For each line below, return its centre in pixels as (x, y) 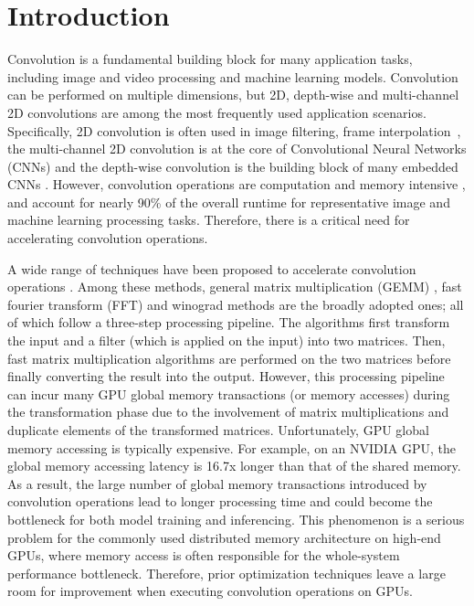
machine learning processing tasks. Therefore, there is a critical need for (209, 220)
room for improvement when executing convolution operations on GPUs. (210, 591)
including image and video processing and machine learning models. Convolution (233, 76)
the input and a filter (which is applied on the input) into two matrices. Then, (226, 340)
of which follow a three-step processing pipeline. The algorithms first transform (229, 322)
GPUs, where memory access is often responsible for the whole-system (204, 555)
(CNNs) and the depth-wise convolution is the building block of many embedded (233, 166)
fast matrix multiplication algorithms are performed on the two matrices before (229, 358)
